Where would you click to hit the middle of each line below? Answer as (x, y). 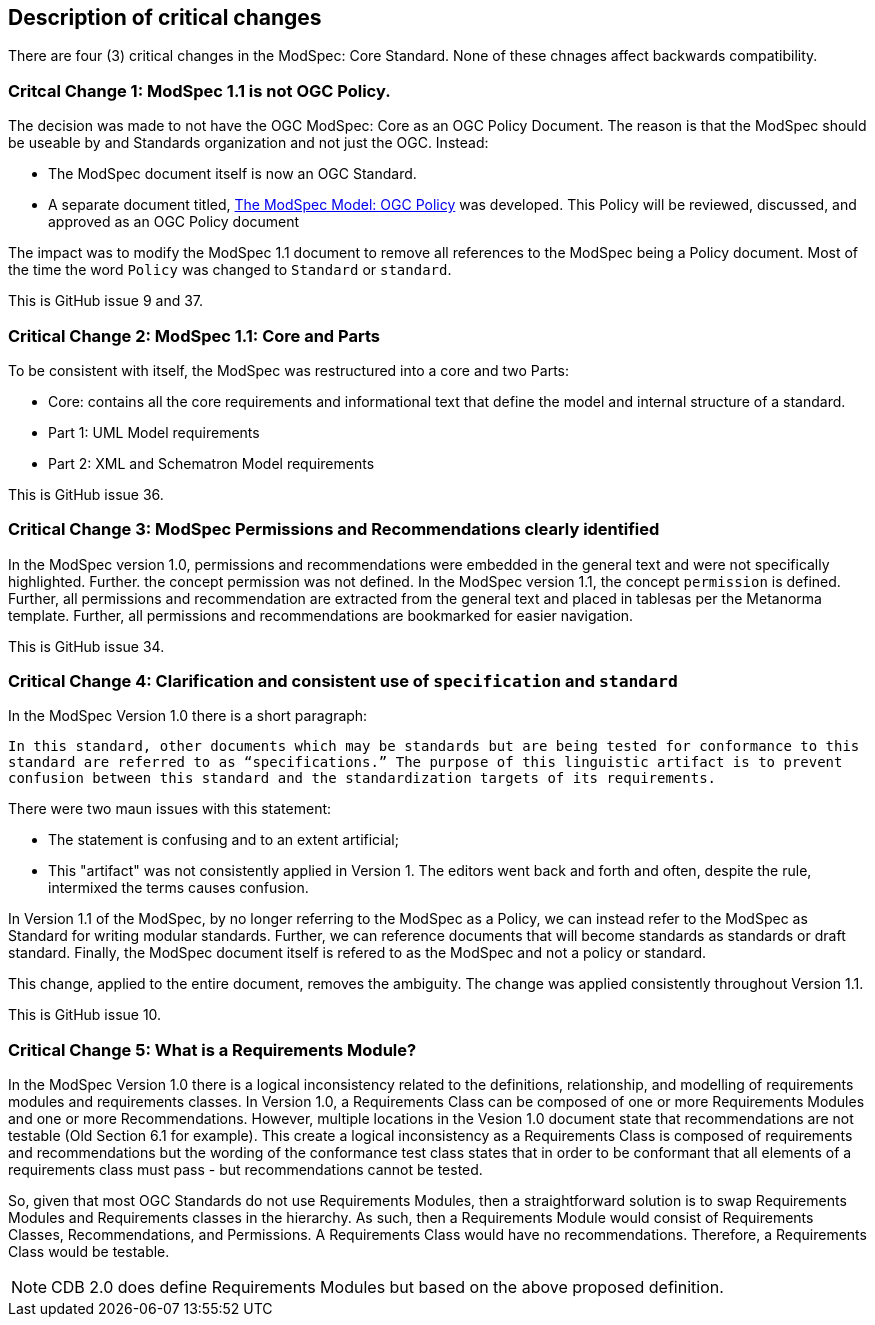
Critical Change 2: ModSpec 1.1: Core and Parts (194, 335)
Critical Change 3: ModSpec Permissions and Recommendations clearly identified (334, 529)
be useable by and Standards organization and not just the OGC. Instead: (248, 143)
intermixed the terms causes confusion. (178, 888)
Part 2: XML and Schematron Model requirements (211, 463)
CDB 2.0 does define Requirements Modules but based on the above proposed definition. (387, 1287)
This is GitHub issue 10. (85, 1015)
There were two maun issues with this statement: (170, 809)
